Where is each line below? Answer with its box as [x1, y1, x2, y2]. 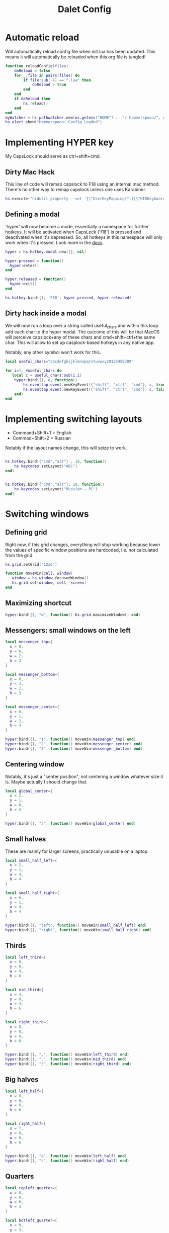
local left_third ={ [5, 954, 46, 960]
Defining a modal [5, 210, 60, 219]
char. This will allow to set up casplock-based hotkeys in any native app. [5, 339, 155, 345]
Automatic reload [5, 32, 79, 43]
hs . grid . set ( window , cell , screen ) [12, 580, 87, 585]
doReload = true [32, 82, 66, 87]
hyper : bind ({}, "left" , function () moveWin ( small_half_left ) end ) [5, 923, 147, 928]
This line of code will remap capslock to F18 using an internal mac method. [5, 181, 160, 187]
